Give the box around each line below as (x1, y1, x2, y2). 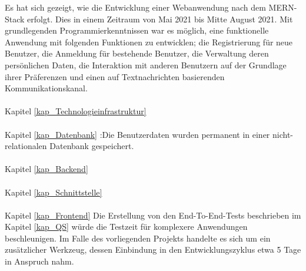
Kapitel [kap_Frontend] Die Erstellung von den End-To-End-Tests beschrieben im (5, 209, 301, 221)
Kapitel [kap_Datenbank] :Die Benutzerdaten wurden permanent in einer (5, 128, 270, 140)
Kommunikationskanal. (5, 82, 88, 94)
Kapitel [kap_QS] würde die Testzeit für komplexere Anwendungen (5, 220, 248, 233)
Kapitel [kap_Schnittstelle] (5, 186, 102, 198)
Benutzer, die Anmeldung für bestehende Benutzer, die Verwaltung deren (5, 47, 269, 60)
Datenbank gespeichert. (49, 140, 134, 152)
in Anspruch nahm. (5, 255, 74, 267)
